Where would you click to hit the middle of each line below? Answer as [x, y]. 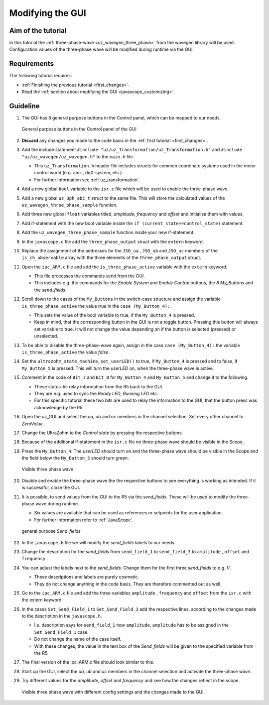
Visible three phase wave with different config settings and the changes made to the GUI [113, 692]
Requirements [32, 64]
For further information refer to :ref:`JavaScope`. [84, 520]
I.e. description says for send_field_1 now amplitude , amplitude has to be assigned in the [132, 625]
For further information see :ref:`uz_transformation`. [87, 180]
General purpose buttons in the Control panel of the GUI [79, 129]
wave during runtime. [57, 504]
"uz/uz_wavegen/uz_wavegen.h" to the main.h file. [78, 156]
